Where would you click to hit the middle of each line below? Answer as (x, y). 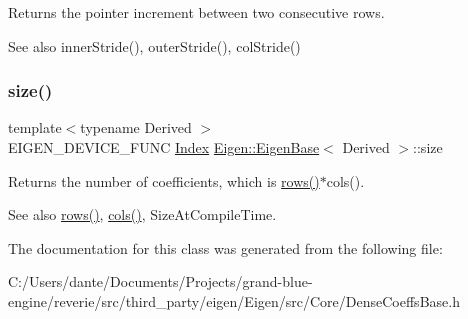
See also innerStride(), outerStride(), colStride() (154, 45)
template (35, 127)
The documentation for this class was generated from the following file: (225, 247)
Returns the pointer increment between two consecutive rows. (196, 12)
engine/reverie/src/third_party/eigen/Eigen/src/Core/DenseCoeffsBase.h (234, 300)
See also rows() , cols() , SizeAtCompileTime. (142, 214)
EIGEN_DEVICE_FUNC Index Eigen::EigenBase (164, 147)
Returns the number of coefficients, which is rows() (164, 180)
